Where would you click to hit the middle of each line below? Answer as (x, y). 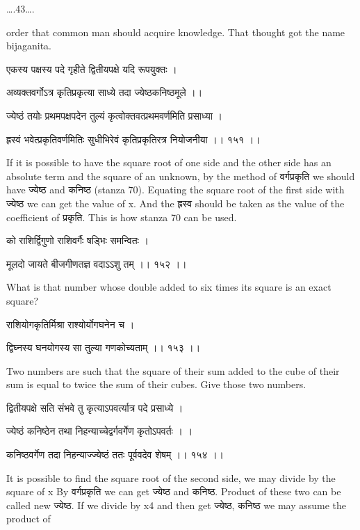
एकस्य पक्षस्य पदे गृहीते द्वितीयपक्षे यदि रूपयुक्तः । (92, 69)
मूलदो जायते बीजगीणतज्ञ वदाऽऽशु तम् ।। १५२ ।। (97, 263)
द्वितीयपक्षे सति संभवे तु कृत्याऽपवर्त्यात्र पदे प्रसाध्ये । (95, 407)
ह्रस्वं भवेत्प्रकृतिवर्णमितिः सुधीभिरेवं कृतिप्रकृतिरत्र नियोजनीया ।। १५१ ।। (133, 139)
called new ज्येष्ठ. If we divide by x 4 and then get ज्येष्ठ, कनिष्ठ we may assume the (177, 505)
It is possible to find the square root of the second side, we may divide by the (171, 477)
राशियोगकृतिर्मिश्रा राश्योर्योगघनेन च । (71, 324)
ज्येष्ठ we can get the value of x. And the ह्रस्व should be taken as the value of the (175, 203)
